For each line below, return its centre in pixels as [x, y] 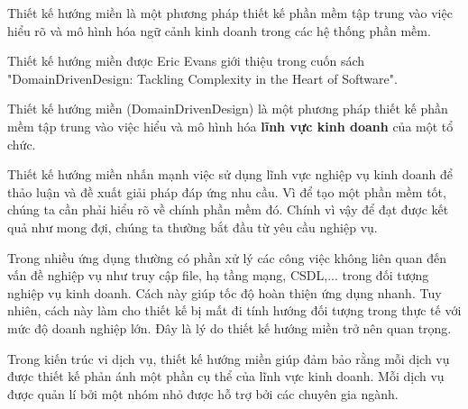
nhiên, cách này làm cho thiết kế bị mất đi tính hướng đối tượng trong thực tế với [234, 310]
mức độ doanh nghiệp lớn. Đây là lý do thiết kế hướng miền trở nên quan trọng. [229, 327]
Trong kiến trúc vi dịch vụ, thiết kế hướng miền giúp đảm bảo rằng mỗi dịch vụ [229, 358]
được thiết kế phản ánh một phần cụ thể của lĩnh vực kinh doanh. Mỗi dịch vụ [226, 376]
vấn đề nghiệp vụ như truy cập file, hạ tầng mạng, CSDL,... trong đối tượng [218, 275]
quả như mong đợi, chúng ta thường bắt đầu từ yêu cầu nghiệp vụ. [193, 227]
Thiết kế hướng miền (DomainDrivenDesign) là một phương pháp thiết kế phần [228, 109]
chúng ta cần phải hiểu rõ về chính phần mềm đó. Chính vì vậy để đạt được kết [228, 209]
